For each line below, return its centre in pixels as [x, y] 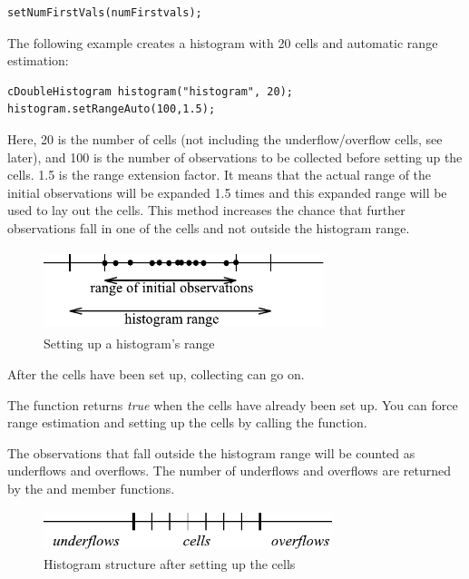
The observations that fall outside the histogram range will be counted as [211, 452]
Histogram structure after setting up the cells [170, 563]
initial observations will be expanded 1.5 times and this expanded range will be [227, 192]
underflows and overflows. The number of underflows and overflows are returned [230, 471]
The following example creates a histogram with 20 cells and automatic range [223, 42]
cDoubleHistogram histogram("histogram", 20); [150, 91]
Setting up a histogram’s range [129, 343]
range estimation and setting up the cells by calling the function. [187, 422]
